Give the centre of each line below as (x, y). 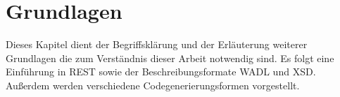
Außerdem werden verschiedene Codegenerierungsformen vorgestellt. (153, 85)
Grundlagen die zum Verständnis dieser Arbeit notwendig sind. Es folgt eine (170, 58)
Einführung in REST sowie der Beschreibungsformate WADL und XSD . (161, 72)
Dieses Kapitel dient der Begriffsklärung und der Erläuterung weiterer (157, 44)
